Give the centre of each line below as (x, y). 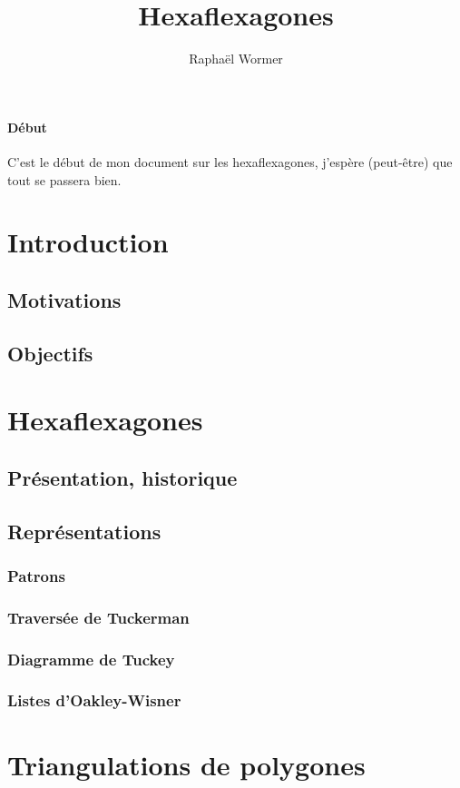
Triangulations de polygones (186, 764)
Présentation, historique (122, 477)
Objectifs (50, 353)
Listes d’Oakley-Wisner (94, 700)
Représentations (84, 531)
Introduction (88, 242)
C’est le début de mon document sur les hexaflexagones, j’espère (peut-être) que (230, 161)
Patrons (36, 575)
